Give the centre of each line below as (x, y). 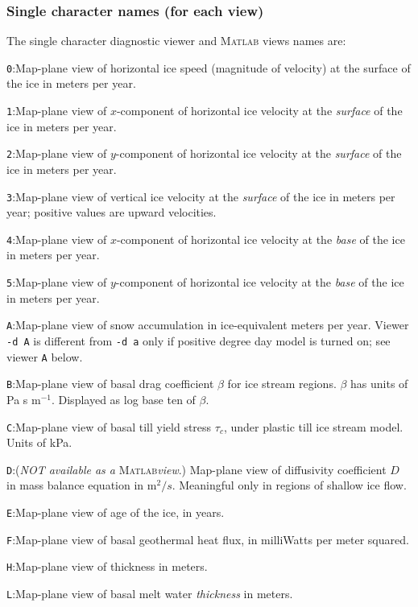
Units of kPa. (39, 442)
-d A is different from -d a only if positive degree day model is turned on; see (199, 340)
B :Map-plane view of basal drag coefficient (110, 384)
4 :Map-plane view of (57, 239)
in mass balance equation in (75, 485)
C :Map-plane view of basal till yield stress (109, 426)
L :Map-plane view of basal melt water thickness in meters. (150, 593)
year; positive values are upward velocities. (112, 212)
